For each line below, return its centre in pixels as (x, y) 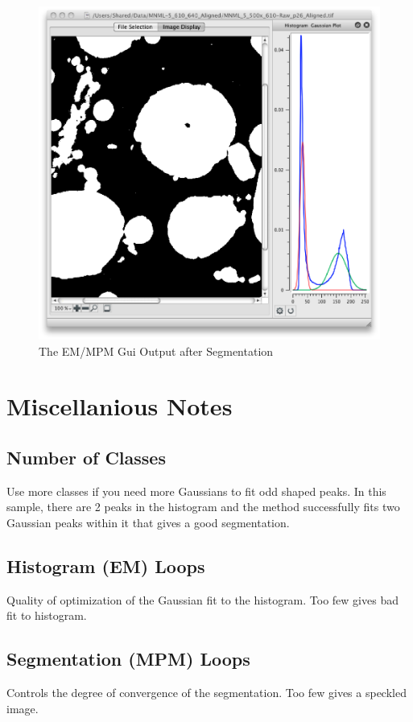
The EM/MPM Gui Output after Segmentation (156, 351)
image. (23, 708)
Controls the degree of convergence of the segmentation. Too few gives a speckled (206, 693)
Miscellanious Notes (120, 406)
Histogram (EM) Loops (106, 565)
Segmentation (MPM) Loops (128, 659)
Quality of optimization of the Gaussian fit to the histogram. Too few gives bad (202, 599)
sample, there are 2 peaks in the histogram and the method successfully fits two (203, 507)
